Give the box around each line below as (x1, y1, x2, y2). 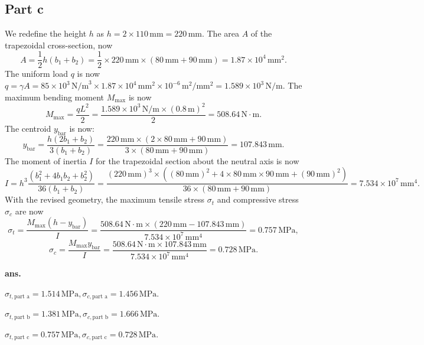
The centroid (5, 122, 51, 134)
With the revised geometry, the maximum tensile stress (5, 193, 205, 206)
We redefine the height (5, 27, 87, 40)
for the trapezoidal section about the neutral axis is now (95, 154, 299, 167)
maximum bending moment (5, 90, 104, 103)
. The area (201, 27, 239, 40)
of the (250, 27, 272, 40)
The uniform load (5, 67, 69, 80)
